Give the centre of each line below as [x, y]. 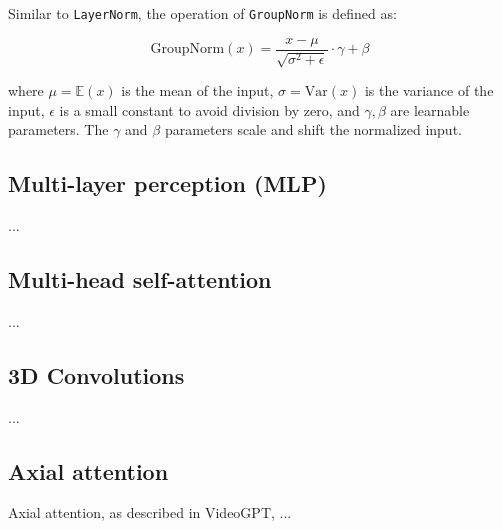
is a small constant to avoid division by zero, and [209, 109]
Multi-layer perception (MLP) [167, 183]
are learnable [430, 109]
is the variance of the [429, 90]
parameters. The [58, 129]
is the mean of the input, [197, 90]
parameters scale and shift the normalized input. [313, 129]
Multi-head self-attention [140, 279]
